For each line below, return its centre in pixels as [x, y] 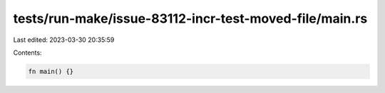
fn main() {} [51, 71]
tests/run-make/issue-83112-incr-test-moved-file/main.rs [190, 18]
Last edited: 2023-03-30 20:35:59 [64, 40]
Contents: [27, 53]
